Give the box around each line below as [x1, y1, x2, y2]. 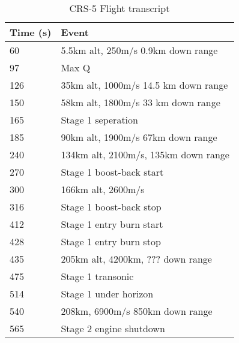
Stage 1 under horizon [61, 287, 154, 300]
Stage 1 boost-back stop [61, 200, 162, 213]
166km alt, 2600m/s [61, 182, 145, 196]
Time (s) [10, 25, 52, 39]
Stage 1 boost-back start [61, 165, 164, 179]
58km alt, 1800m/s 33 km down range [61, 95, 220, 109]
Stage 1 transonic [61, 269, 134, 283]
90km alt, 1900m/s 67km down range [61, 130, 217, 144]
